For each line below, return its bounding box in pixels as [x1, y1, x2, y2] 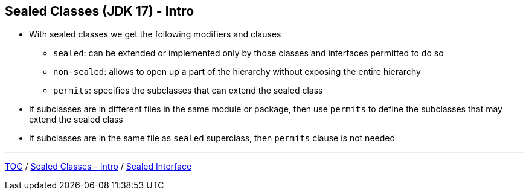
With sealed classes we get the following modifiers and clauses [29, 29, 281, 40]
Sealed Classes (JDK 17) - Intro [5, 4, 194, 19]
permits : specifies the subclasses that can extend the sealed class [53, 85, 323, 96]
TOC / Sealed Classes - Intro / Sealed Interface [5, 161, 192, 172]
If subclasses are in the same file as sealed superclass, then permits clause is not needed [29, 133, 396, 144]
